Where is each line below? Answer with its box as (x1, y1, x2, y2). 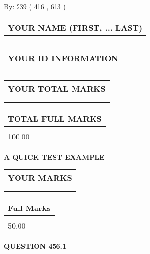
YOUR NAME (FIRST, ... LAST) (8, 22, 143, 33)
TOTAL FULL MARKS (8, 113, 102, 124)
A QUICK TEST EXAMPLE (4, 151, 105, 162)
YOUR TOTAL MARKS (8, 82, 106, 94)
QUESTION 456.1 (4, 241, 67, 251)
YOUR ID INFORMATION (8, 52, 118, 64)
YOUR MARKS (8, 172, 72, 184)
